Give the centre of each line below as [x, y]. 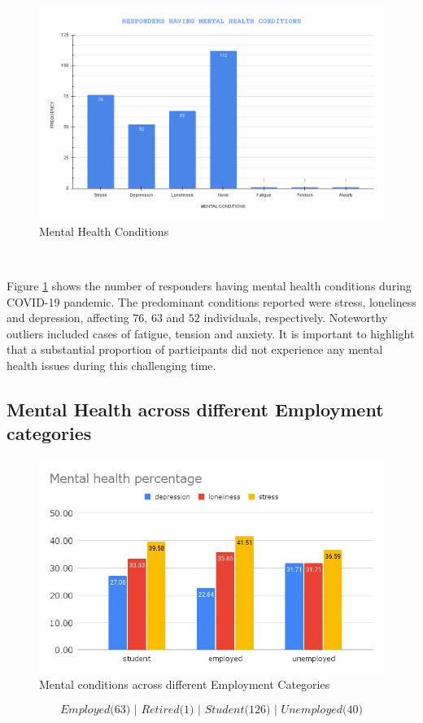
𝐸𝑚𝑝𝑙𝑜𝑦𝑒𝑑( [87, 710]
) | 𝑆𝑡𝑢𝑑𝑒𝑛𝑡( [219, 710]
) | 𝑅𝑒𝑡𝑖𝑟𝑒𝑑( [155, 710]
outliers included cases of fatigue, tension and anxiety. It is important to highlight [211, 333]
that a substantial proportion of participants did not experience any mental [195, 349]
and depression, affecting [68, 318]
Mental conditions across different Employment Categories [185, 684]
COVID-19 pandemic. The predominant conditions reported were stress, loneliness [211, 301]
